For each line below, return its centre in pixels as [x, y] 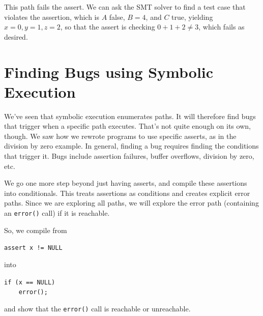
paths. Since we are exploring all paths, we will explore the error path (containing [131, 203]
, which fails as [222, 27]
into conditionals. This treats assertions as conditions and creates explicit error [127, 193]
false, [117, 17]
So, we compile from [36, 230]
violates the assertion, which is [52, 17]
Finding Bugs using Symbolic [109, 71]
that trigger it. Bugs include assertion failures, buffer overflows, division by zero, [129, 156]
